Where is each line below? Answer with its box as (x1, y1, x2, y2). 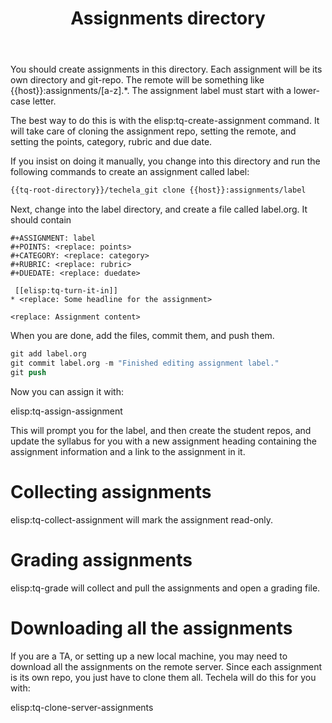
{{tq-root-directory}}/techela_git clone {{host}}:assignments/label (10, 185, 307, 196)
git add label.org (10, 349, 87, 359)
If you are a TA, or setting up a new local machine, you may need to (10, 650, 288, 662)
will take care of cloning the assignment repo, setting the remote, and (10, 125, 297, 137)
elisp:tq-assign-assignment (10, 405, 123, 417)
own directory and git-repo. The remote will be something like (10, 74, 265, 86)
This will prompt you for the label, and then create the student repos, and (10, 424, 312, 436)
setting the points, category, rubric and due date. (10, 136, 213, 148)
